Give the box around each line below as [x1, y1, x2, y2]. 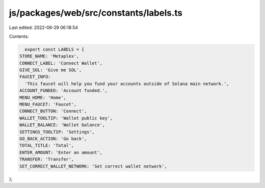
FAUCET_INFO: [19, 74, 51, 80]
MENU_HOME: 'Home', [19, 95, 66, 100]
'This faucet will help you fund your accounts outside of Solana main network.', [25, 81, 229, 86]
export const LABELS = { [25, 47, 84, 52]
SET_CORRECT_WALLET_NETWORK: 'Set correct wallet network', [19, 163, 167, 169]
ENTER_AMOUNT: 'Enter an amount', [19, 150, 103, 155]
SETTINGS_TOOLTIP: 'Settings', [19, 129, 95, 134]
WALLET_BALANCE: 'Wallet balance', [19, 122, 105, 128]
